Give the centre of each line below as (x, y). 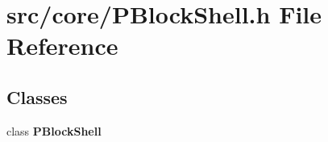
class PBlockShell (54, 130)
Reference (62, 46)
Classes (37, 96)
